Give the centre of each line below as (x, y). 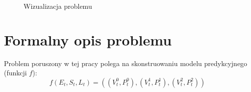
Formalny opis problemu (88, 39)
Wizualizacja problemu (58, 6)
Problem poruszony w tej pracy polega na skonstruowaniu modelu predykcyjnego (126, 63)
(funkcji (15, 73)
